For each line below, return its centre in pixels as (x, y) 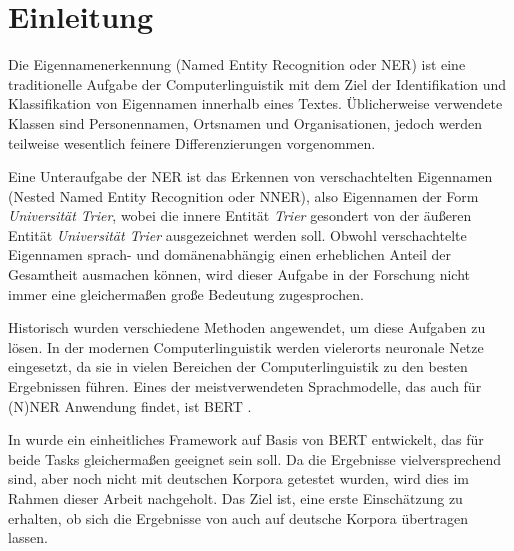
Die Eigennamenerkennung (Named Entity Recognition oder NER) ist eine (237, 64)
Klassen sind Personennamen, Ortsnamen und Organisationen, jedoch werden (245, 122)
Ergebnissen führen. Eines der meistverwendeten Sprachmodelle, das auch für (245, 386)
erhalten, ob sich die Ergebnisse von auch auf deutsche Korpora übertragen (238, 517)
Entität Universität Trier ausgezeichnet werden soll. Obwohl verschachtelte (237, 234)
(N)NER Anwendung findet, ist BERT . (130, 405)
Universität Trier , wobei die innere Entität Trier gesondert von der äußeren (240, 215)
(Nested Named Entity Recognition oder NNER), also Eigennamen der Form (243, 195)
